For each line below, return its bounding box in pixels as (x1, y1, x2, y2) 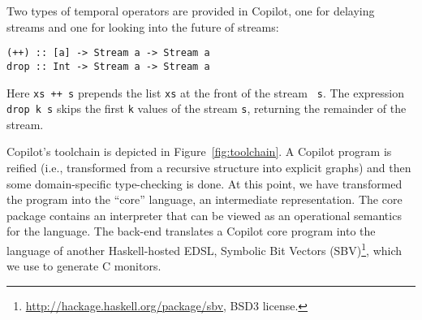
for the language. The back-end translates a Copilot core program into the (6, 223, 376, 240)
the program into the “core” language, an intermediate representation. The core (6, 191, 403, 208)
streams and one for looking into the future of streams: (6, 18, 279, 35)
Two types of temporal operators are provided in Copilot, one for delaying (6, 2, 375, 19)
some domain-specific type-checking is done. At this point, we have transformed (6, 175, 403, 192)
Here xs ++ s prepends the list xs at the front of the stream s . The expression (6, 84, 405, 101)
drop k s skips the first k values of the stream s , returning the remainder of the (6, 100, 407, 117)
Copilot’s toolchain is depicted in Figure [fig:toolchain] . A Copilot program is (6, 143, 392, 160)
